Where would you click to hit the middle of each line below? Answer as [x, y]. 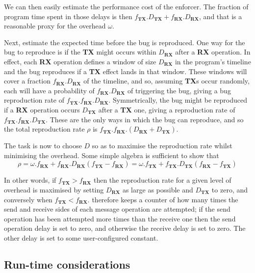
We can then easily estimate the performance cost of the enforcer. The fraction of [126, 6]
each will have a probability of [49, 90]
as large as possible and [158, 189]
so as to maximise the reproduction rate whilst [162, 146]
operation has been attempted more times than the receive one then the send [120, 218]
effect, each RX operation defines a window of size [80, 61]
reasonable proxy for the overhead [55, 26]
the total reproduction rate [44, 129]
